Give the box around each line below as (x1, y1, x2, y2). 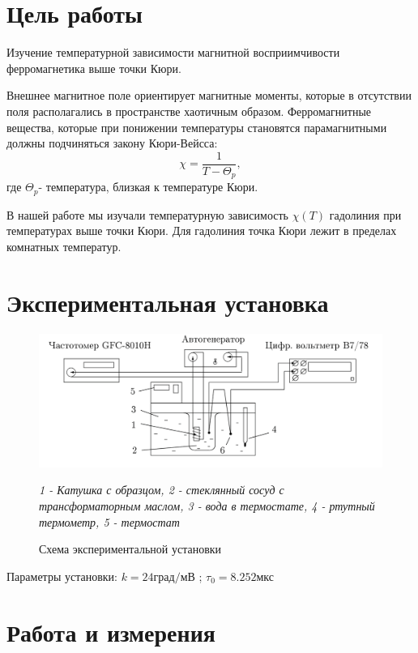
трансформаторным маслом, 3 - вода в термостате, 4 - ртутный (39, 497, 375, 514)
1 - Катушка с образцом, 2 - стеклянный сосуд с (39, 481, 284, 498)
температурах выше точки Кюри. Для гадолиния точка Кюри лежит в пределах (6, 222, 397, 239)
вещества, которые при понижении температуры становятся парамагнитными (6, 118, 387, 135)
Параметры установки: (6, 567, 117, 584)
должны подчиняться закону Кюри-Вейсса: (6, 134, 218, 152)
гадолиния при (329, 206, 402, 223)
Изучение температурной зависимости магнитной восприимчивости (6, 44, 340, 61)
